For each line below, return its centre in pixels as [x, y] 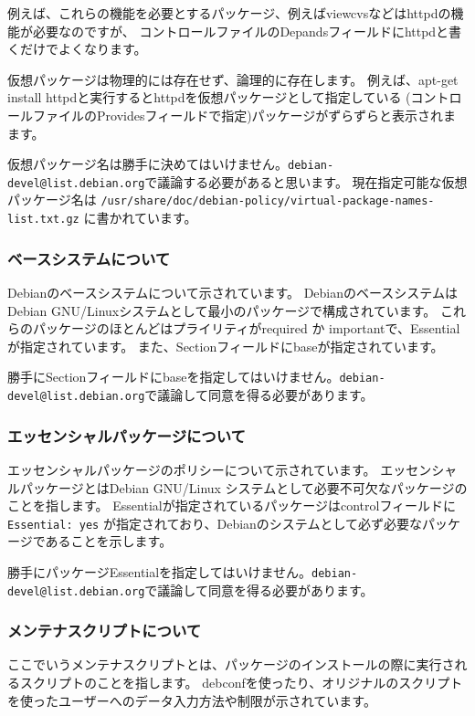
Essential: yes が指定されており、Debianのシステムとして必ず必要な [215, 523]
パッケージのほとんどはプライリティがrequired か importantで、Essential [246, 328]
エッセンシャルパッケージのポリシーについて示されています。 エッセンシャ [232, 469]
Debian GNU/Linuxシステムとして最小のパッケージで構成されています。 [222, 310]
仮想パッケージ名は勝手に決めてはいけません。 [148, 164]
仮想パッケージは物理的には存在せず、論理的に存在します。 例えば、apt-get [233, 79]
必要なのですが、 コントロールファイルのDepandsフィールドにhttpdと [241, 31]
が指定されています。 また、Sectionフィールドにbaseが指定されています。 [226, 346]
